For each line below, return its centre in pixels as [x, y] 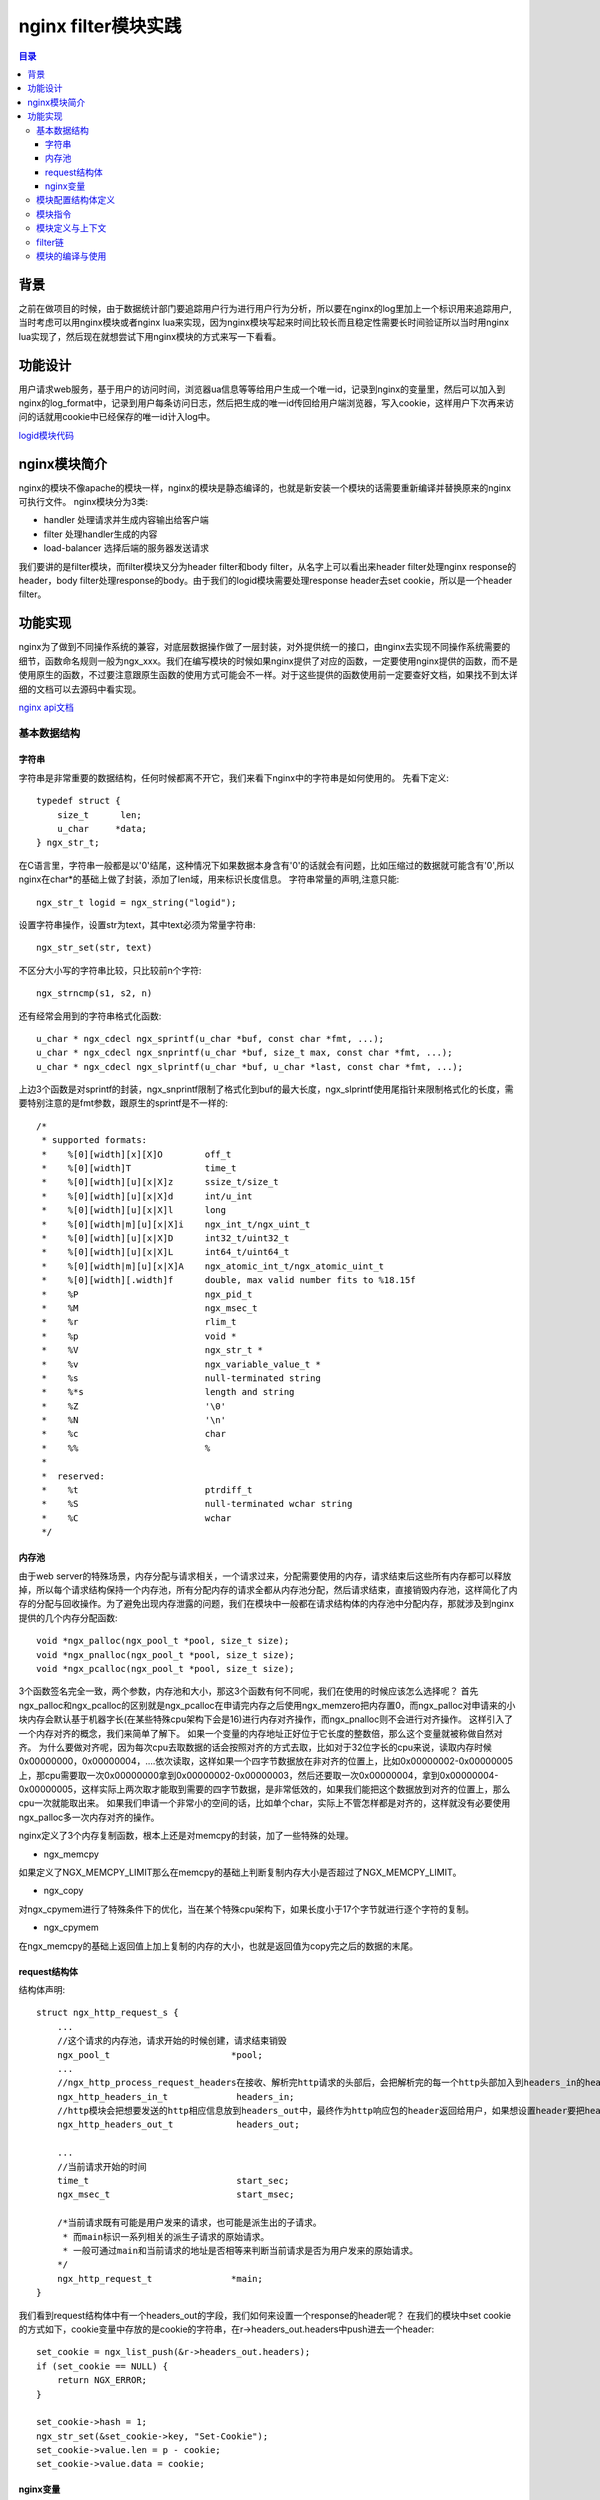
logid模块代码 [46, 435]
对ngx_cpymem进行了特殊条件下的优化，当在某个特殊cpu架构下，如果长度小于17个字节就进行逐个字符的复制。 [246, 1909]
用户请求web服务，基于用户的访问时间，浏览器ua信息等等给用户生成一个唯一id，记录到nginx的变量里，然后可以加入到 [262, 389]
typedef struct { [78, 801]
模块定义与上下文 [71, 228]
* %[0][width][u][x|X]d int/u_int [147, 1196]
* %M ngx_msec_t [150, 1308]
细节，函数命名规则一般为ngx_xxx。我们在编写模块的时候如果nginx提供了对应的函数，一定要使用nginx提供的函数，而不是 [268, 661]
